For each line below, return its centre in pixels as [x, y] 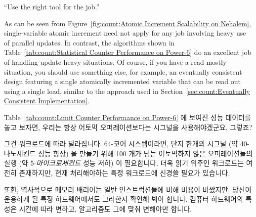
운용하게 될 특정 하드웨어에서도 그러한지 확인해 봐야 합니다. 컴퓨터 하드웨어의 [124, 199]
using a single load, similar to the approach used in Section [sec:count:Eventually [127, 91]
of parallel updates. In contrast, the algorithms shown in [89, 42]
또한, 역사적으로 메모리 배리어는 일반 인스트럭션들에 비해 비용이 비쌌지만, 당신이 [128, 189]
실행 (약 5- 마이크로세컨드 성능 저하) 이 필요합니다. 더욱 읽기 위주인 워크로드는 [124, 163]
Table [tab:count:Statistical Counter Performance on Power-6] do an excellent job [128, 52]
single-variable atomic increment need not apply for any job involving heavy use [125, 33]
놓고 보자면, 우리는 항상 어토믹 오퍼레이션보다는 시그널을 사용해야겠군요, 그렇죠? [128, 127]
